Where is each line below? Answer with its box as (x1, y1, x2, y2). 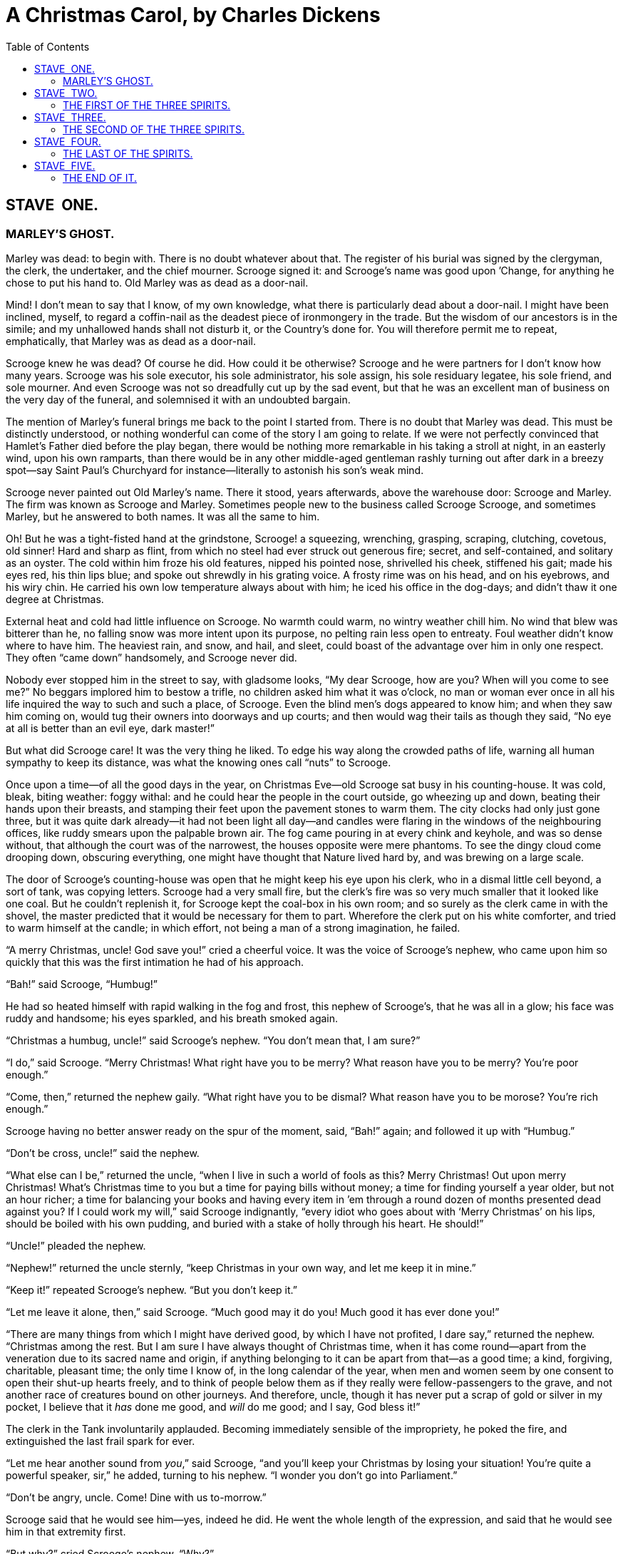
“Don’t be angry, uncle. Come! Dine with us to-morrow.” (6, 1491, 267, 1503)
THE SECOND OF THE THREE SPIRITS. (63, 123, 245, 135)
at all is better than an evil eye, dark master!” (6, 721, 215, 734)
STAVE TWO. (34, 86, 98, 99)
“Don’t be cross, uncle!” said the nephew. (6, 1146, 200, 1159)
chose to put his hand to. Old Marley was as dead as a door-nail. (6, 276, 309, 289)
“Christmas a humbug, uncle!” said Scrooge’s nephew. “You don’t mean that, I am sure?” (6, 1034, 421, 1046)
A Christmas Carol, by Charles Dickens (6, 3, 381, 27)
